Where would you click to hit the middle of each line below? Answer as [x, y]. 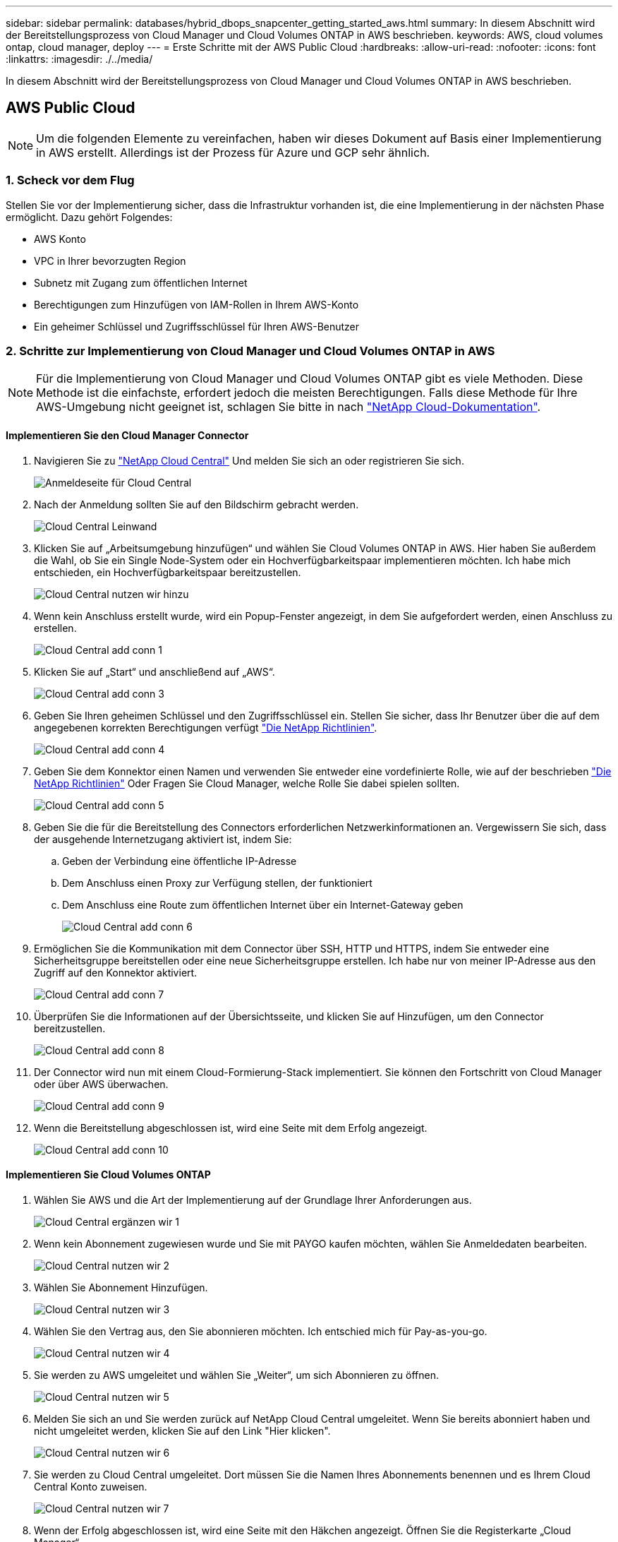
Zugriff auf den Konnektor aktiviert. [116, 972]
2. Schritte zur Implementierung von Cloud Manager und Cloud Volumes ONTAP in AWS [250, 351]
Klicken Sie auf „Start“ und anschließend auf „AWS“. [154, 671]
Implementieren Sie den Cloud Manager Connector [127, 435]
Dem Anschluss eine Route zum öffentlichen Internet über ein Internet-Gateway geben [263, 904]
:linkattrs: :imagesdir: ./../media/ [79, 59]
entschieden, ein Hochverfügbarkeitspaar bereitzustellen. [168, 572]
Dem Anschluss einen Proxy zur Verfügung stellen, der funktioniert [217, 883]
